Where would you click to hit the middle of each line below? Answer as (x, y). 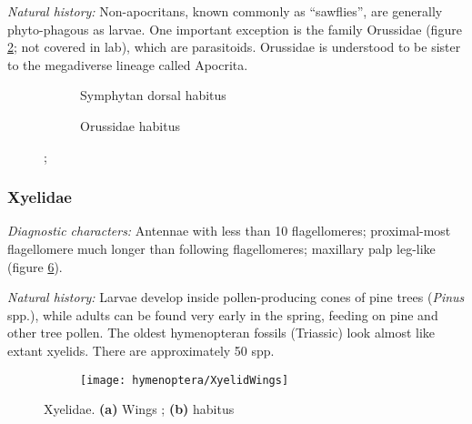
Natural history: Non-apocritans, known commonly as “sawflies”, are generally (225, 11)
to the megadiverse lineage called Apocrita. (128, 64)
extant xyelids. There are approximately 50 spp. (141, 350)
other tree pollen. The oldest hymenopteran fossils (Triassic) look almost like (221, 333)
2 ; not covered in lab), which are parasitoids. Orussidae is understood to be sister (234, 47)
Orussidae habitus (130, 125)
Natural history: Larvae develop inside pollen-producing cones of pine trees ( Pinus (236, 297)
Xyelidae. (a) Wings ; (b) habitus (139, 409)
